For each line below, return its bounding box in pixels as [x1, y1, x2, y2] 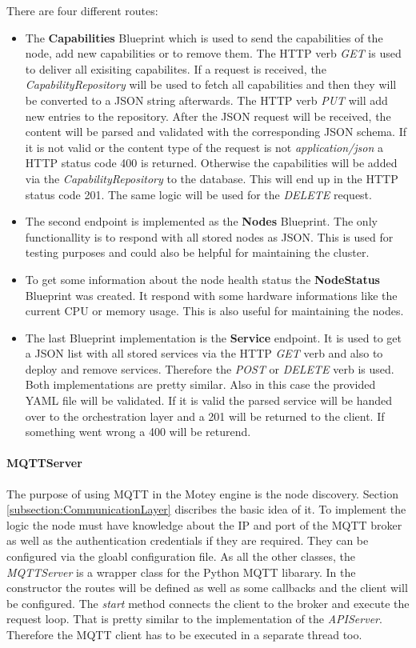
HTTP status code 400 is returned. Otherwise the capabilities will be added [25, 154, 398, 171]
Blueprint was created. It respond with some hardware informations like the [25, 286, 398, 303]
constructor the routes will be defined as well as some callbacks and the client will [6, 579, 408, 596]
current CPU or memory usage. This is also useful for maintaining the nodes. [25, 302, 404, 319]
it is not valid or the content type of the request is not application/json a [25, 138, 383, 155]
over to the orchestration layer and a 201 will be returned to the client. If [25, 407, 385, 424]
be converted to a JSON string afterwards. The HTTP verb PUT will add [25, 91, 388, 108]
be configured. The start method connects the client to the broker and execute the [6, 594, 410, 611]
